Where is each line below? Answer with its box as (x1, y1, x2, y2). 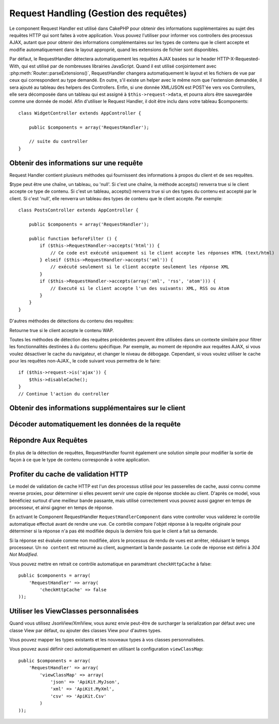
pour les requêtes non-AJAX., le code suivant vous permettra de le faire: (9, 358, 161, 364)
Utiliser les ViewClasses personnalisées (9, 607, 139, 616)
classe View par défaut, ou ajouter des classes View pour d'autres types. (9, 627, 162, 633)
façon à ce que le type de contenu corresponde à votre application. (9, 456, 150, 462)
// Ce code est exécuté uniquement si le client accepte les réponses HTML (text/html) (50, 250, 275, 256)
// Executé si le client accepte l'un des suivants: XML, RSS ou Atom (50, 285, 229, 291)
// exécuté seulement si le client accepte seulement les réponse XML (50, 264, 229, 270)
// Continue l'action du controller (18, 391, 109, 396)
